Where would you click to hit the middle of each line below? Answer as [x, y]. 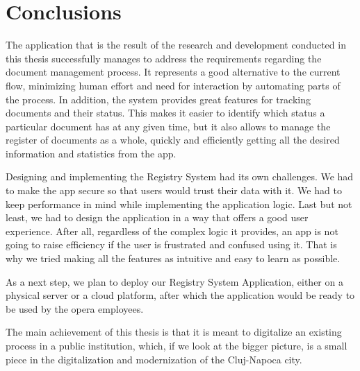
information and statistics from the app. [91, 153]
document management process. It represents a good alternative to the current [173, 72]
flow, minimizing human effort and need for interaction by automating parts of [173, 85]
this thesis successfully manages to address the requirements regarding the [164, 58]
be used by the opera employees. [75, 308]
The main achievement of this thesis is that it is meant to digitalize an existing [174, 332]
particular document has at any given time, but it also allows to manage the [168, 126]
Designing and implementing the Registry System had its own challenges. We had [180, 176]
